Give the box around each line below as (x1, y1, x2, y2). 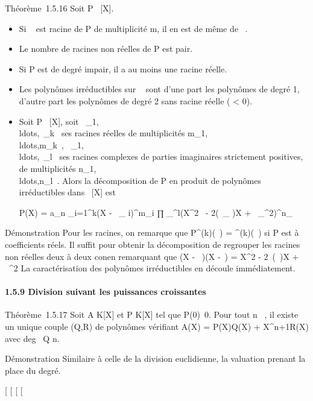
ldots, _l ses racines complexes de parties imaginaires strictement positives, (19, 150, 303, 163)
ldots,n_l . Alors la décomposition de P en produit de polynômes (19, 174, 261, 186)
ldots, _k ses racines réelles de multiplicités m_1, (19, 127, 208, 139)
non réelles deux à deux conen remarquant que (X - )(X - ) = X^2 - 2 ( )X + (5, 250, 299, 262)
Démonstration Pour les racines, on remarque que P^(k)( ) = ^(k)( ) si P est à (5, 226, 299, 239)
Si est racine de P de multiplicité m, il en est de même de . (19, 22, 248, 34)
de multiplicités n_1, (19, 162, 96, 174)
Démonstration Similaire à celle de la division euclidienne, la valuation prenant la (5, 352, 306, 365)
